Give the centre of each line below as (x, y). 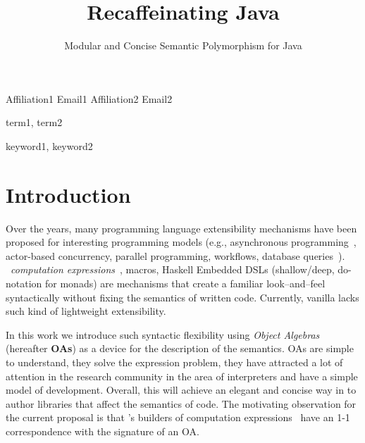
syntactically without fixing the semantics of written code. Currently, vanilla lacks (182, 297)
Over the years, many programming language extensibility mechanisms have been (181, 228)
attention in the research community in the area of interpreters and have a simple (182, 376)
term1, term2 (34, 122)
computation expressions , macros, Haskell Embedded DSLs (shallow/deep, (173, 269)
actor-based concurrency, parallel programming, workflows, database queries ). (175, 255)
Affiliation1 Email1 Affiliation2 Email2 (89, 98)
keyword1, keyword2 (49, 145)
